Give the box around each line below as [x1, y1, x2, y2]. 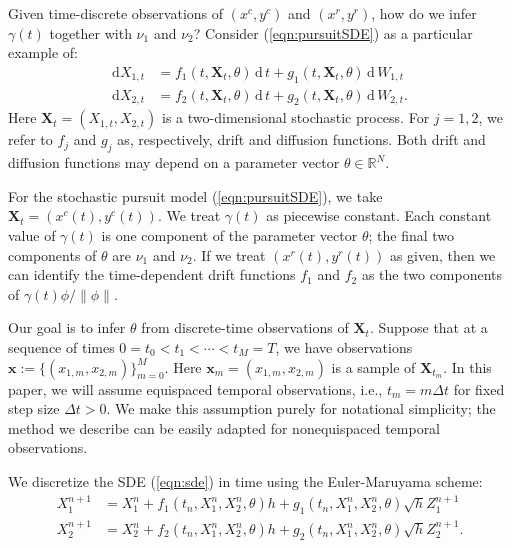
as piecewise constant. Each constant [266, 205, 492, 226]
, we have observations [275, 336, 413, 357]
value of [8, 225, 56, 246]
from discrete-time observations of [141, 317, 349, 338]
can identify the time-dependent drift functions [8, 264, 296, 285]
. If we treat [192, 244, 266, 265]
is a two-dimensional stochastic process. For [162, 107, 430, 128]
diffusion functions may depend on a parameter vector [8, 152, 340, 173]
